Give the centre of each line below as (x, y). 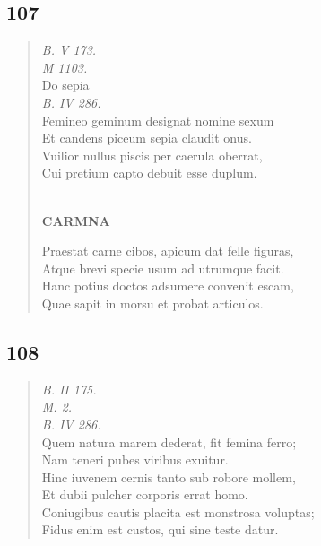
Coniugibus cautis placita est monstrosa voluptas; (178, 511)
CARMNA (76, 220)
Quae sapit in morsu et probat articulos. (152, 303)
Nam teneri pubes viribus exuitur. (135, 459)
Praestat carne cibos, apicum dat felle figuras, (168, 251)
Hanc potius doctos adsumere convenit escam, (168, 286)
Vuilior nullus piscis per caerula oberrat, (152, 155)
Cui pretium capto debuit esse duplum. (149, 173)
